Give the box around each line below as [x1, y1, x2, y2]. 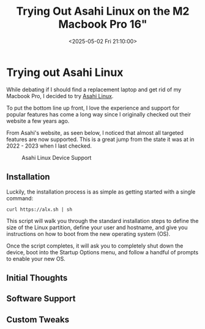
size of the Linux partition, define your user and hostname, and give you [6, 224, 188, 231]
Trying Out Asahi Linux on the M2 [16, 4, 190, 18]
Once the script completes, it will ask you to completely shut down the [6, 242, 184, 249]
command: [6, 194, 34, 202]
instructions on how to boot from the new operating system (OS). [6, 230, 170, 237]
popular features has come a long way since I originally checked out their [6, 110, 192, 118]
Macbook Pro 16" [58, 17, 148, 31]
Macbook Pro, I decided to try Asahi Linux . [6, 92, 114, 99]
